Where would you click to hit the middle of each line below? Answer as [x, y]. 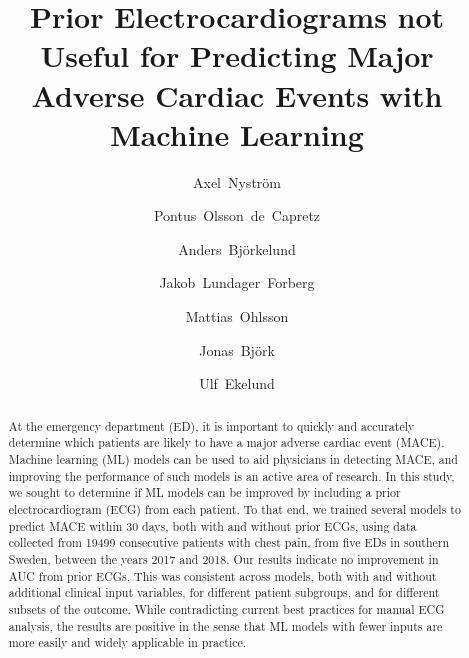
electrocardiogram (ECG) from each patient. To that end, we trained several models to [234, 508]
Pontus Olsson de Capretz [237, 215]
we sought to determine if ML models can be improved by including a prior [204, 492]
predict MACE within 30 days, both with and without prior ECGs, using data [212, 525]
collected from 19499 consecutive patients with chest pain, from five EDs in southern [229, 542]
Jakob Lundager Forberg [237, 282]
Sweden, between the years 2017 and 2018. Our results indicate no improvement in [223, 558]
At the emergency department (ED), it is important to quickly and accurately [211, 425]
